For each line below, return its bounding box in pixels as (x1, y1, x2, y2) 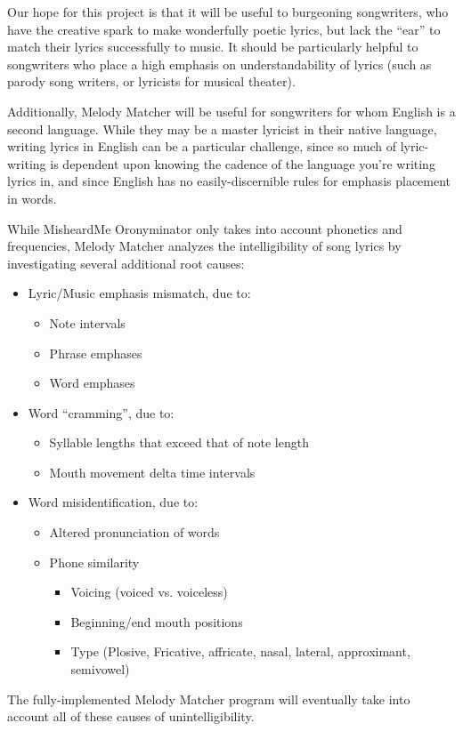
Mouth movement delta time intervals (49, 462, 256, 481)
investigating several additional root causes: (7, 253, 245, 272)
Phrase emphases (49, 343, 142, 362)
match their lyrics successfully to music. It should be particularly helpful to (7, 37, 418, 56)
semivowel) (70, 660, 130, 679)
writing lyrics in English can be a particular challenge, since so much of (7, 137, 396, 156)
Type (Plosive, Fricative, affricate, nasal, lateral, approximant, (70, 642, 410, 661)
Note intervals (49, 313, 126, 332)
